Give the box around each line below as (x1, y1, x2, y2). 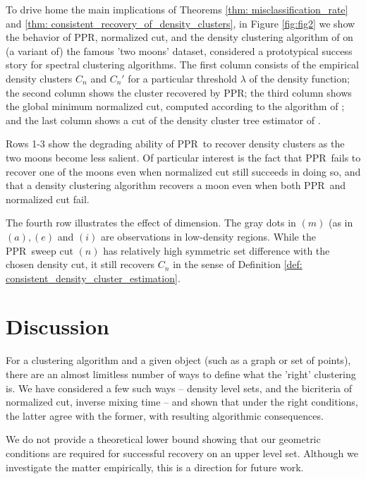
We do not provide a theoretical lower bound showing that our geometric (6, 432, 321, 447)
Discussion (6, 312, 109, 341)
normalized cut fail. (6, 191, 90, 206)
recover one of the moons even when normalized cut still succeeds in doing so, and (6, 164, 361, 178)
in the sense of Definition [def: (173, 257, 303, 272)
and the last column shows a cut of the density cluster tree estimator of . (6, 112, 321, 127)
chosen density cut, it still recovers (6, 257, 155, 272)
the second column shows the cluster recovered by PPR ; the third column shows (6, 85, 352, 99)
